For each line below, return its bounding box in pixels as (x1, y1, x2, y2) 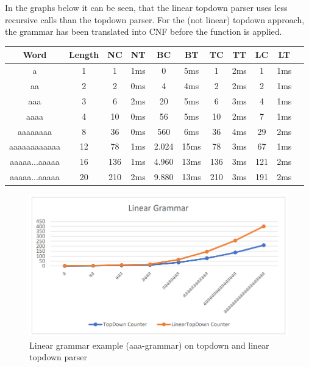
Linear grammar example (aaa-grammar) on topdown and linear (29, 338, 269, 351)
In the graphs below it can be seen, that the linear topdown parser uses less (5, 1, 288, 13)
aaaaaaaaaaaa (9, 140, 60, 153)
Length (69, 48, 99, 61)
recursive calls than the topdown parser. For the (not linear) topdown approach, (5, 13, 305, 26)
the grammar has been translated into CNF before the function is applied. (5, 25, 282, 38)
